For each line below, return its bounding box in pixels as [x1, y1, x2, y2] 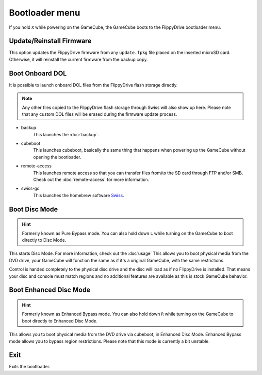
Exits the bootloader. [9, 364, 50, 370]
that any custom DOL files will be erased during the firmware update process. [22, 111, 177, 117]
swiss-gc [21, 185, 40, 192]
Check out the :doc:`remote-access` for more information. [33, 177, 149, 182]
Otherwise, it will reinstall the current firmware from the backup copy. [9, 56, 148, 62]
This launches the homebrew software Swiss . [33, 192, 124, 198]
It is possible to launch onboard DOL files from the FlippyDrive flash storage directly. [9, 82, 178, 88]
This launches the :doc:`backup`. [33, 131, 99, 137]
